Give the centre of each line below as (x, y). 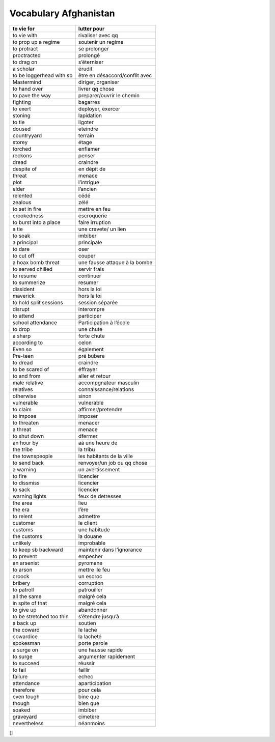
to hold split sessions (38, 302)
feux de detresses (100, 496)
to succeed (26, 663)
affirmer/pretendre (100, 409)
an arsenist (26, 563)
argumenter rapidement (106, 657)
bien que (89, 703)
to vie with (25, 35)
